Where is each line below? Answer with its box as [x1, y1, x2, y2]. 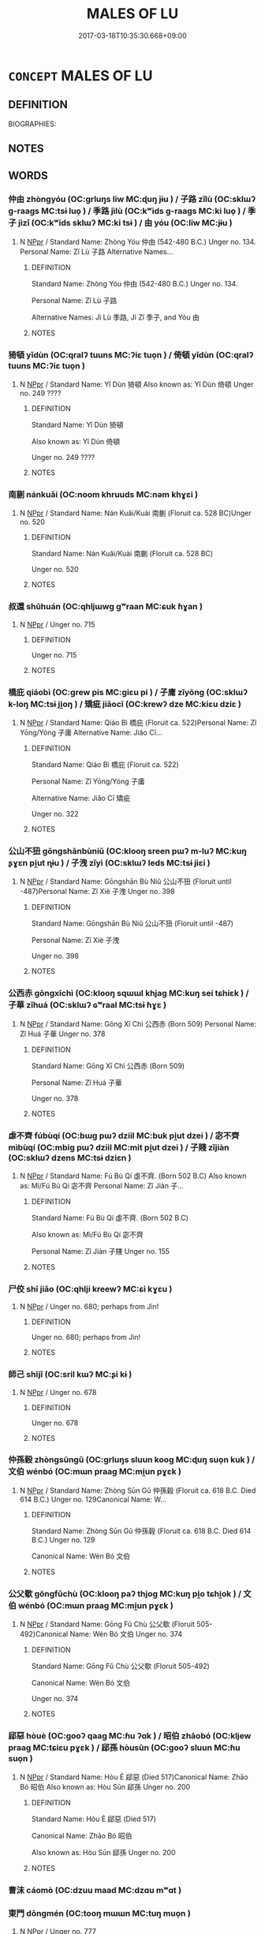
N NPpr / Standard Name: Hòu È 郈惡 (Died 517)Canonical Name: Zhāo [19, 1772, 248, 1782]
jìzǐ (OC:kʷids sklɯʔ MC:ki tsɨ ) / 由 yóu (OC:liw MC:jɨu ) [18, 218, 233, 229]
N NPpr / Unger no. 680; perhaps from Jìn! [19, 1302, 159, 1311]
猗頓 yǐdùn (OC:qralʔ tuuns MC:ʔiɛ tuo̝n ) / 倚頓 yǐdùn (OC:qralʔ [8, 349, 254, 360]
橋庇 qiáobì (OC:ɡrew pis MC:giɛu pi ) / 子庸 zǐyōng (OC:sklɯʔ [8, 686, 248, 698]
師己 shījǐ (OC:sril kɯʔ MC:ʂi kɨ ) [8, 1369, 132, 1380]
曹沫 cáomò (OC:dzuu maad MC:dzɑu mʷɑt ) [8, 1885, 182, 1896]
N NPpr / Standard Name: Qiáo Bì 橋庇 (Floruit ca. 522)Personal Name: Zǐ [19, 718, 257, 728]
